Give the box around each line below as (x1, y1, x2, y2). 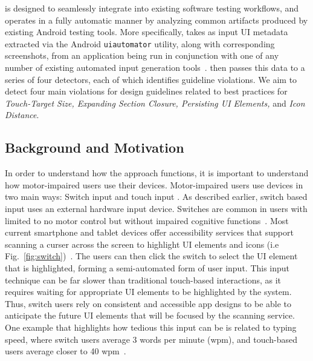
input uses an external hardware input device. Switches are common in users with (5, 202, 308, 214)
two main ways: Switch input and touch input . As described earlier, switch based (5, 190, 308, 203)
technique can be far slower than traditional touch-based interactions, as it (5, 273, 282, 286)
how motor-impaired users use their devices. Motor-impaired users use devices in (5, 178, 303, 191)
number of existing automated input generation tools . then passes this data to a (5, 61, 305, 74)
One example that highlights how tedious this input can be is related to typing (5, 320, 297, 333)
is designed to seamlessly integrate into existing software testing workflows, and (5, 2, 299, 14)
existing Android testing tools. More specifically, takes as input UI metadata (5, 25, 288, 38)
